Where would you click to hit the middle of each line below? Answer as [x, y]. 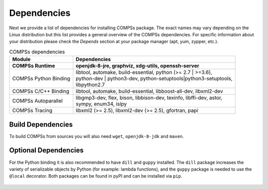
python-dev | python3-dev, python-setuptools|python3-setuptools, [154, 78]
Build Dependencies [41, 124]
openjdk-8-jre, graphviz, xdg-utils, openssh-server [137, 66]
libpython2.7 [90, 85]
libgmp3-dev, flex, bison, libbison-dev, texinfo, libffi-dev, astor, [149, 98]
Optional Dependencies [46, 151]
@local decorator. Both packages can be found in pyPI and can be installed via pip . [96, 176]
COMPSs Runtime [34, 66]
